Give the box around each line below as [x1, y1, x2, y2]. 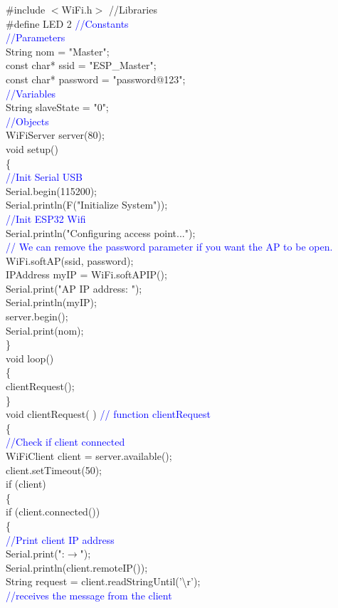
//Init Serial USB [6, 169, 83, 184]
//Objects [6, 113, 49, 128]
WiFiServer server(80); [6, 127, 105, 142]
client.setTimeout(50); [6, 462, 102, 477]
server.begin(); [6, 309, 68, 324]
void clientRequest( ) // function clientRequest [6, 407, 211, 421]
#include [6, 2, 46, 16]
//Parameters [6, 30, 65, 45]
